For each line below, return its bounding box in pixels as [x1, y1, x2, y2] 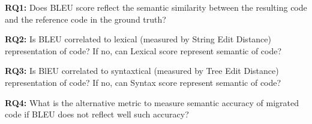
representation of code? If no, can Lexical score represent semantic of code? [5, 44, 282, 57]
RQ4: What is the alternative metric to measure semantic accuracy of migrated [5, 96, 299, 108]
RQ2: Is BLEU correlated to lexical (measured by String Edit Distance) [5, 33, 271, 45]
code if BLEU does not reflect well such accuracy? [5, 108, 189, 120]
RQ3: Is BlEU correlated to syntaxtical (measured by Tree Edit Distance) [5, 64, 279, 77]
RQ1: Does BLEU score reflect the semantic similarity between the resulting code [5, 1, 307, 13]
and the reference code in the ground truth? [5, 13, 166, 25]
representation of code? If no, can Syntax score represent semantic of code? [5, 76, 281, 88]
